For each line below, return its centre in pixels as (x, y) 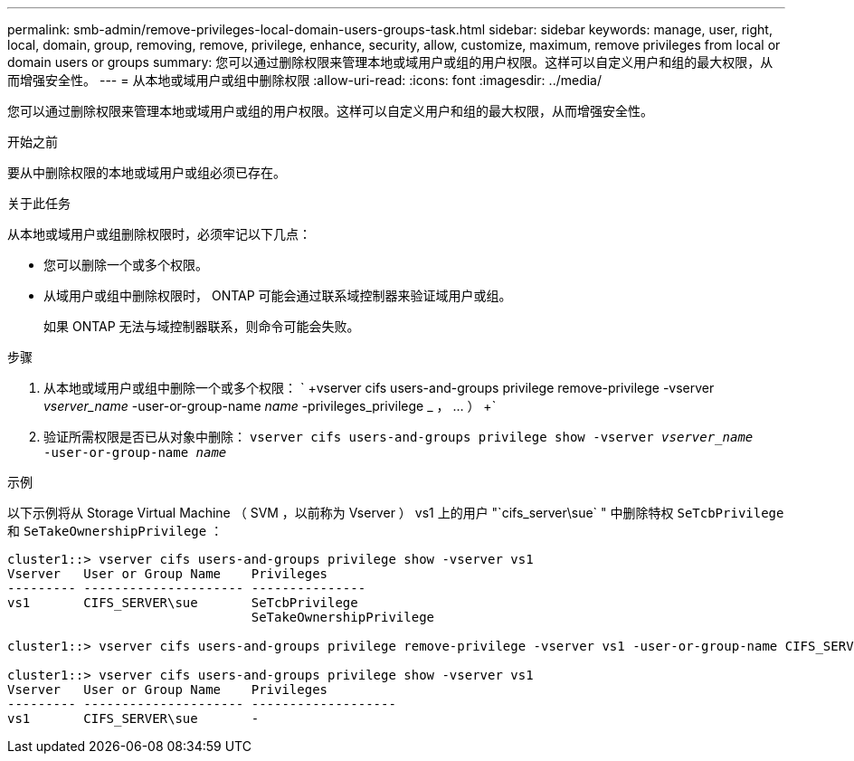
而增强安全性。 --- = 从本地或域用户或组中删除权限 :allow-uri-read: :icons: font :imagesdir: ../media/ (305, 80)
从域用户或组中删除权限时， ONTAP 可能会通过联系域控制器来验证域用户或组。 (278, 295)
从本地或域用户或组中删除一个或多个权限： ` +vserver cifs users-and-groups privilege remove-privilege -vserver (379, 388)
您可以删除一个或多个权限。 (126, 265)
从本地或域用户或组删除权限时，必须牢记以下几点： (159, 234)
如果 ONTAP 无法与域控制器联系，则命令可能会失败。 (202, 326)
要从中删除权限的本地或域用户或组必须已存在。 (147, 172)
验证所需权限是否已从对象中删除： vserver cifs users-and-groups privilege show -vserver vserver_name (399, 437)
